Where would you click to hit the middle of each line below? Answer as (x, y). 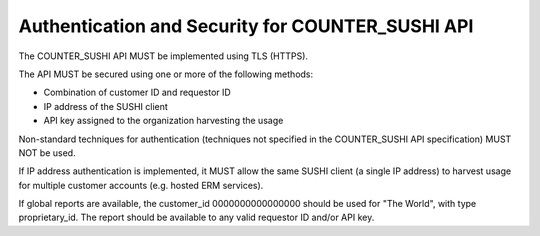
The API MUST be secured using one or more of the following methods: (166, 74)
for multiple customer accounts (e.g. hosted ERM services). (141, 185)
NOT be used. (47, 152)
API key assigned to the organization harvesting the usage (163, 121)
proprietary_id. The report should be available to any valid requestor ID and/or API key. (196, 217)
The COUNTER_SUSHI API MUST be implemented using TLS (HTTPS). (163, 56)
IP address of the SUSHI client (106, 106)
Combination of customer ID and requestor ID (137, 92)
